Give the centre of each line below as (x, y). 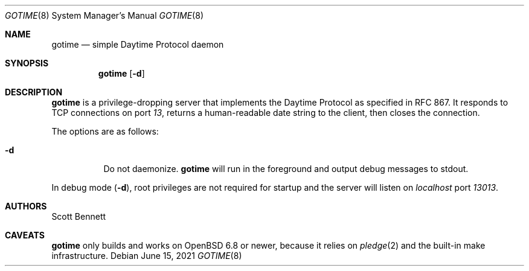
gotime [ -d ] (121, 73)
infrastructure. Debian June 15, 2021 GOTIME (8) (147, 256)
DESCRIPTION (34, 92)
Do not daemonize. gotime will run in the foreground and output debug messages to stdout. (286, 169)
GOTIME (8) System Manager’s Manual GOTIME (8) (104, 15)
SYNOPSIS (27, 63)
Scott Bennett (79, 216)
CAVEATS (25, 235)
